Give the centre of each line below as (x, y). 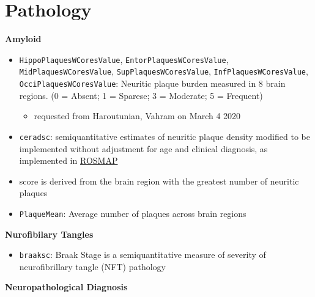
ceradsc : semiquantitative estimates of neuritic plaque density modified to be (165, 136)
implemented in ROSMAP (69, 160)
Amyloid (23, 39)
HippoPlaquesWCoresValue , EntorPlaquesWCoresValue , (124, 59)
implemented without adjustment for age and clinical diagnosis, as (143, 148)
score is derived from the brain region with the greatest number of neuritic (159, 181)
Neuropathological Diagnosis (66, 287)
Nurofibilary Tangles (49, 234)
